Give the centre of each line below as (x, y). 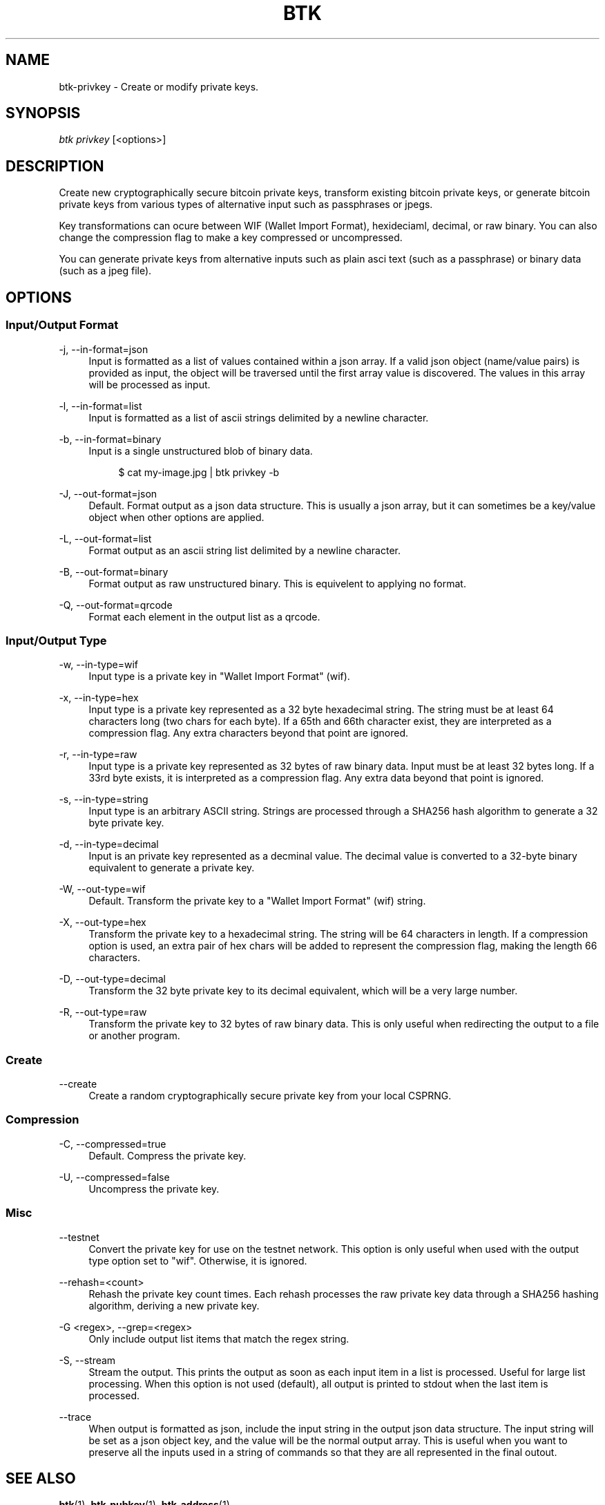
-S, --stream (87, 1360)
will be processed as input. (150, 384)
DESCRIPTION (55, 166)
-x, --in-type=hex (99, 698)
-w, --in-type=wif (98, 665)
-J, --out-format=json (108, 493)
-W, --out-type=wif (102, 889)
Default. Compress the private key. (167, 1155)
